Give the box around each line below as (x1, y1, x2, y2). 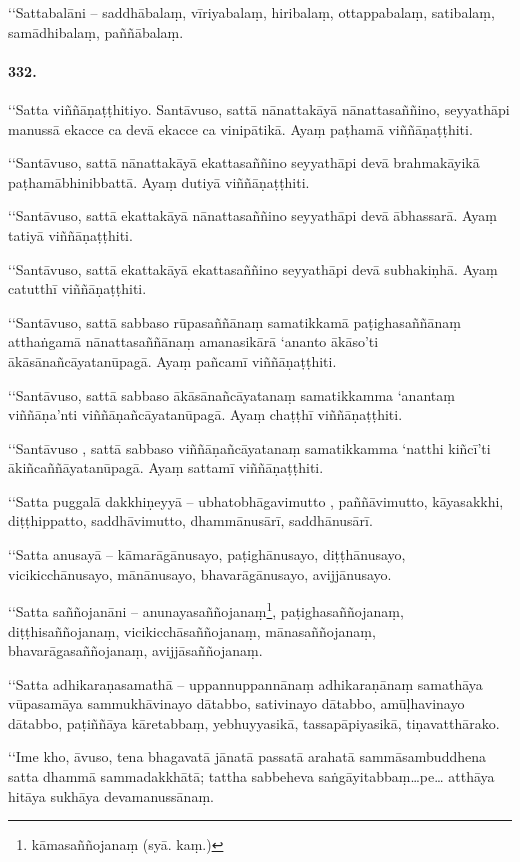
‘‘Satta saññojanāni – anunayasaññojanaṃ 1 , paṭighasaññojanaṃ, (8, 598, 404, 621)
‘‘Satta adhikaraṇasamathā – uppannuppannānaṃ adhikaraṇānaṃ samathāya (8, 673, 483, 694)
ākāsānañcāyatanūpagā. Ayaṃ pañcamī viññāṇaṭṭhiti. (8, 350, 337, 371)
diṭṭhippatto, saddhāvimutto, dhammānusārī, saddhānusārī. (8, 510, 373, 531)
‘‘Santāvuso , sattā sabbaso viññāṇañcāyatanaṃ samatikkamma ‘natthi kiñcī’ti (8, 437, 491, 458)
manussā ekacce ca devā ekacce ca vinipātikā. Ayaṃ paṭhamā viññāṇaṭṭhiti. (8, 118, 473, 139)
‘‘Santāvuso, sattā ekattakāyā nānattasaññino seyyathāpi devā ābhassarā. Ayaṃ (8, 205, 497, 226)
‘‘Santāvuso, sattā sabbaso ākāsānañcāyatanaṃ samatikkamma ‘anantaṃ (8, 384, 455, 405)
